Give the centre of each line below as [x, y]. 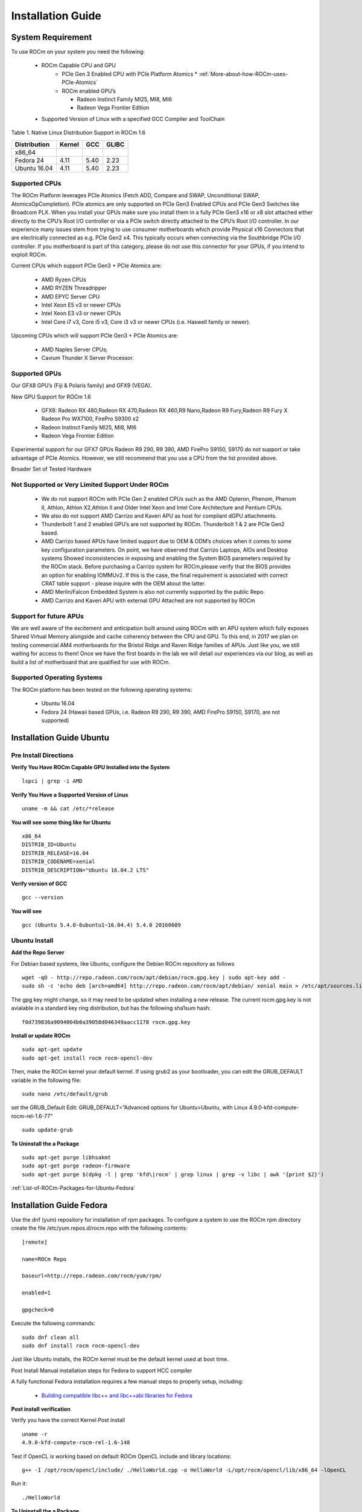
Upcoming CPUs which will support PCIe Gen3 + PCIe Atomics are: [94, 336]
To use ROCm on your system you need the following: [78, 52]
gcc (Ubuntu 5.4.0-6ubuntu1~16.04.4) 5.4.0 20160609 [101, 925]
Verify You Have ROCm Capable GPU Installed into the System [91, 767]
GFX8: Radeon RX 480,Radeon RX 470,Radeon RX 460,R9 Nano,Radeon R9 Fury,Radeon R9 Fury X [164, 410]
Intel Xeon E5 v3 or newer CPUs [81, 305]
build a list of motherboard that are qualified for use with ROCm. [91, 662]
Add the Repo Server [38, 953]
